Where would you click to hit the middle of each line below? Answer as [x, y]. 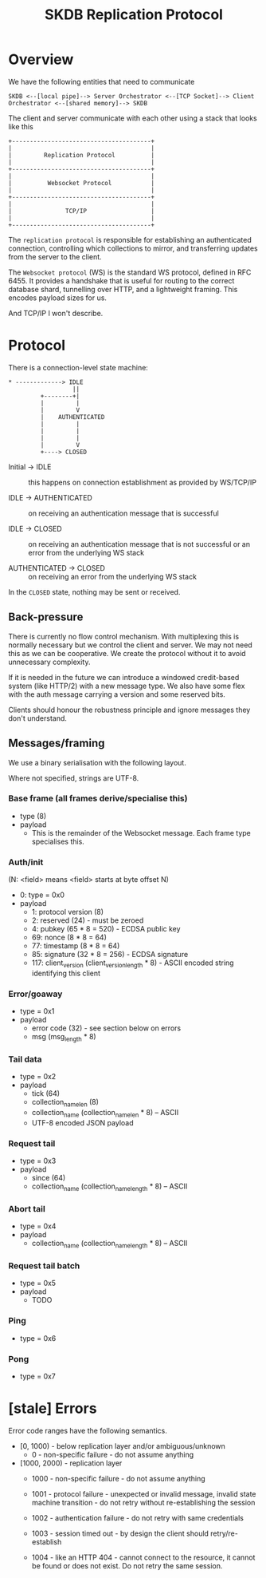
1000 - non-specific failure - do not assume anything [118, 1478]
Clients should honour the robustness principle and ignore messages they [129, 710]
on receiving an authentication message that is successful [123, 513]
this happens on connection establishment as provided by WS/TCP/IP [143, 482]
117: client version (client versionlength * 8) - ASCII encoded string [133, 963]
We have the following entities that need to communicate [102, 81]
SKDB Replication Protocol [134, 15]
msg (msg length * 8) [64, 1038]
